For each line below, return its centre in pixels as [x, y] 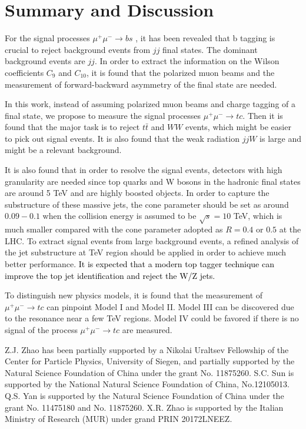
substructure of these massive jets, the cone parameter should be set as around [147, 204]
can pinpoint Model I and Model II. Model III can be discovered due [170, 306]
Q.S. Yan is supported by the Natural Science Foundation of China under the [144, 395]
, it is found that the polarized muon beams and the [181, 72]
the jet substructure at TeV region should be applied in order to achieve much [145, 252]
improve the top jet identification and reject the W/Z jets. [110, 275]
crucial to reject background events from [78, 49]
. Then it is [263, 115]
